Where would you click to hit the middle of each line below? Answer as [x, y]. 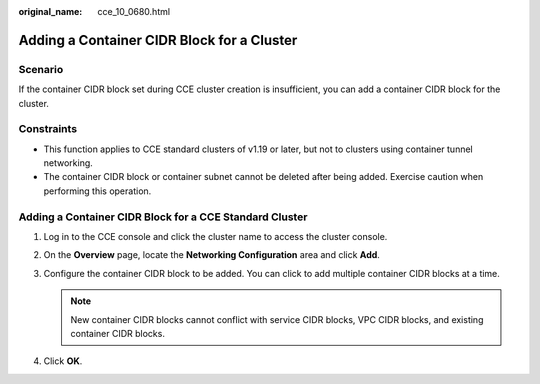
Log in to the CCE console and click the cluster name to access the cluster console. [215, 236]
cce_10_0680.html [133, 11]
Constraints [48, 129]
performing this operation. [97, 191]
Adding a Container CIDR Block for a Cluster [158, 40]
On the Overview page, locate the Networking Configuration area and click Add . [211, 255]
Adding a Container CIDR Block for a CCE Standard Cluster [163, 217]
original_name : [50, 11]
